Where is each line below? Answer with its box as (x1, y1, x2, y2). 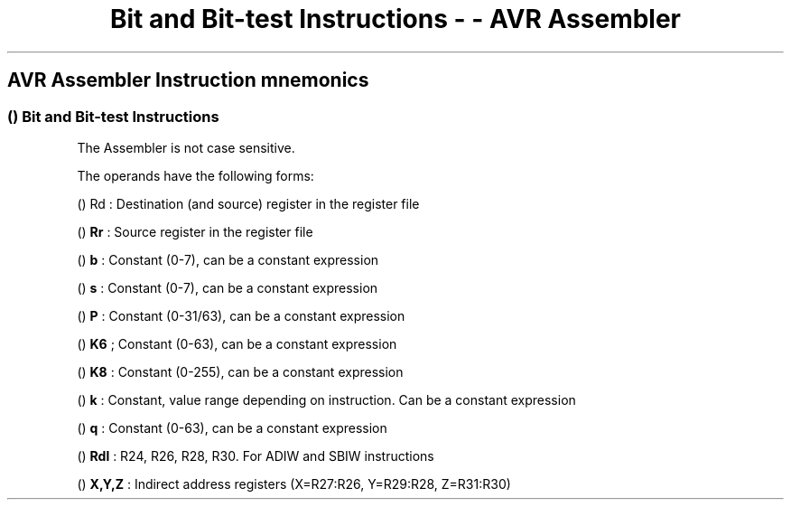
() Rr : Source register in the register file (77, 223, 313, 239)
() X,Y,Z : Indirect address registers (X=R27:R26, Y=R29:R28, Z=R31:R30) (77, 475, 511, 492)
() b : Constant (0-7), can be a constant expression (77, 251, 379, 268)
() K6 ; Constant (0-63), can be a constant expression (77, 335, 397, 352)
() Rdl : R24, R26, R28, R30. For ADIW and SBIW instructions (77, 447, 434, 464)
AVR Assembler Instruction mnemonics (7, 69, 369, 92)
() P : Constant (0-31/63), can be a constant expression (77, 307, 405, 324)
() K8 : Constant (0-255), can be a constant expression (77, 363, 404, 380)
